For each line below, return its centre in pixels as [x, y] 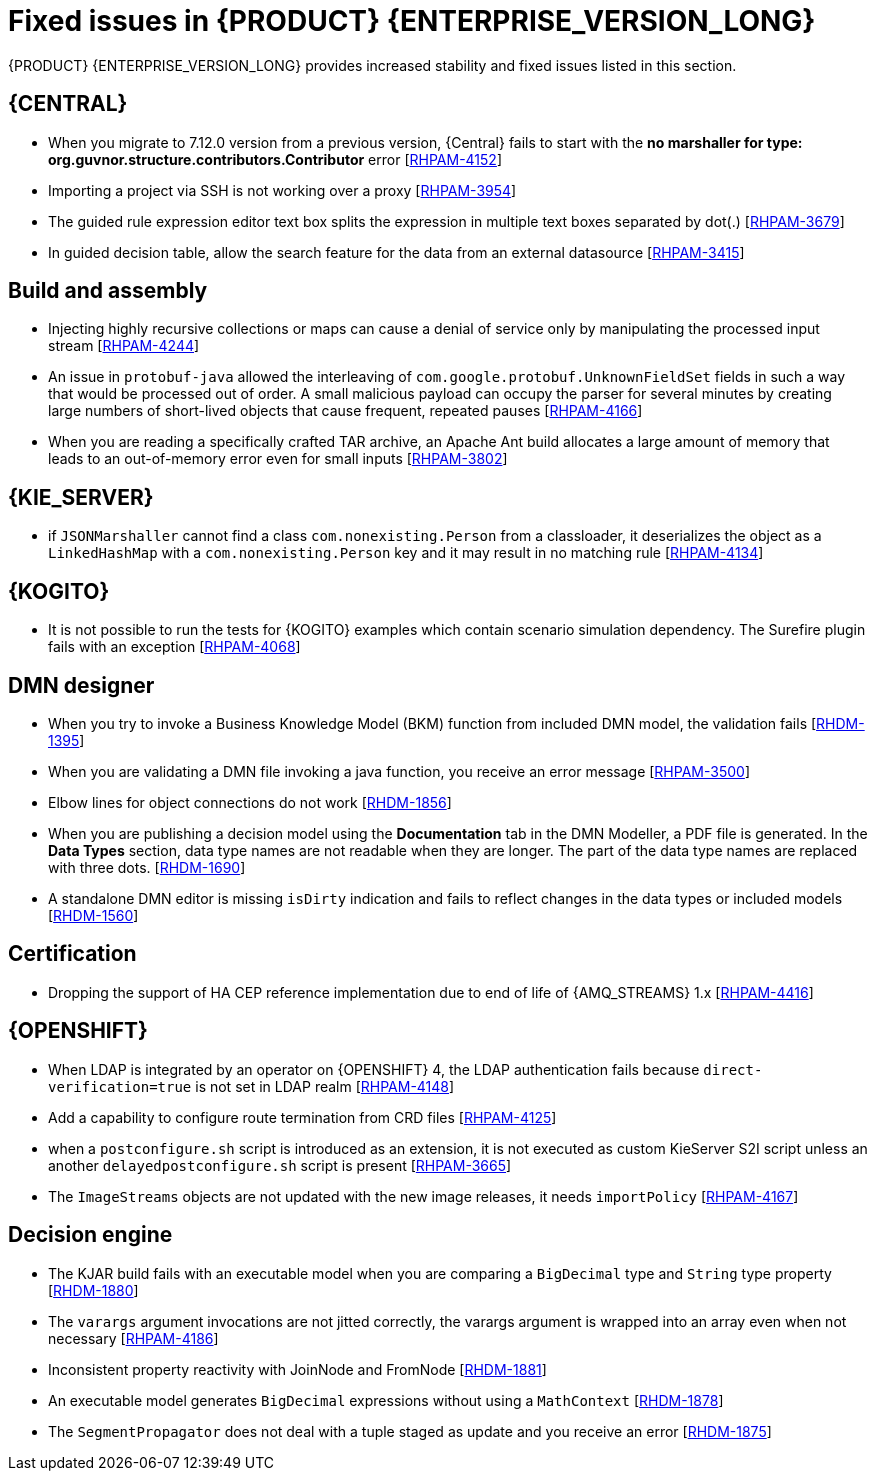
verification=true [120, 1086]
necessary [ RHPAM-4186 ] [133, 1338]
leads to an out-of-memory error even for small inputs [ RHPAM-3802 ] [278, 459]
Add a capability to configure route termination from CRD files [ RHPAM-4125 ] [302, 1117]
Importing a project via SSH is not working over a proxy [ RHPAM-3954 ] [282, 190]
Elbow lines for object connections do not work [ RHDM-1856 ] [250, 802]
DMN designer [81, 685]
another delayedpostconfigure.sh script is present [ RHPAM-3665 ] [280, 1165]
